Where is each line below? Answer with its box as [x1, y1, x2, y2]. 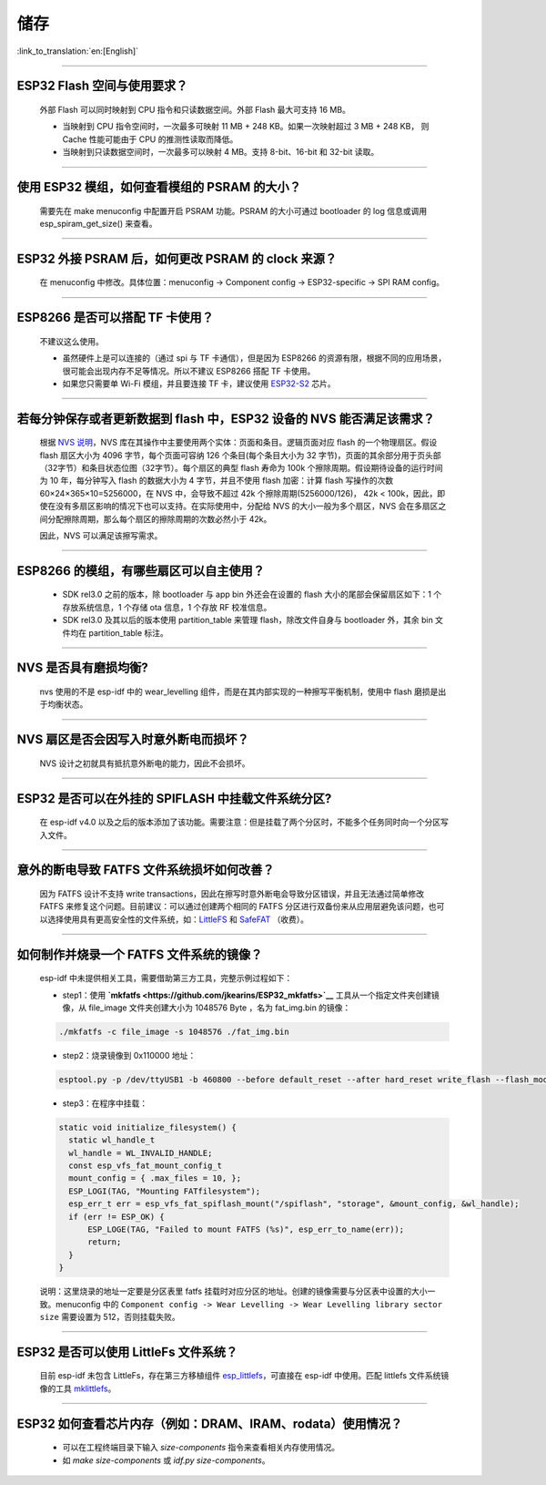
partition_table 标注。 [87, 627, 168, 638]
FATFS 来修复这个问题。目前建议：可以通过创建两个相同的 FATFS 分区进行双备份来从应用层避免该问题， [39, 901, 430, 912]
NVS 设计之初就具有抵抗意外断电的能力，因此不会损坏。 [39, 757, 250, 769]
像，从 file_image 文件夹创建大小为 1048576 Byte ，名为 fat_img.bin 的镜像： [62, 1002, 351, 1013]
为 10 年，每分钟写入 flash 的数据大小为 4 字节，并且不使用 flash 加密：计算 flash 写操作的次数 [39, 475, 394, 486]
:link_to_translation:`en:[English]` [16, 46, 139, 56]
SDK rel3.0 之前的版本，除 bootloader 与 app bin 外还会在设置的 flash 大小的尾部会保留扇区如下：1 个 [62, 589, 442, 600]
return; [87, 1237, 122, 1247]
